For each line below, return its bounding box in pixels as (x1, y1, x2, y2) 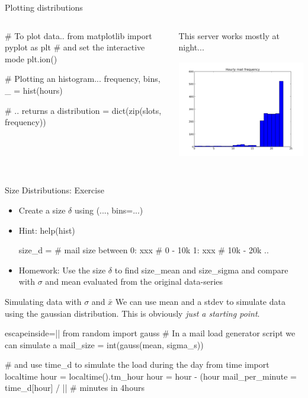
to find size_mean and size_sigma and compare (114, 263, 288, 276)
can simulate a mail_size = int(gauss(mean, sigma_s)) (5, 338, 204, 351)
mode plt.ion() (5, 52, 57, 65)
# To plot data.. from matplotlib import (5, 29, 152, 42)
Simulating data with (5, 295, 82, 307)
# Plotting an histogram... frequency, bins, (5, 72, 161, 85)
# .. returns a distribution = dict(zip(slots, (5, 104, 162, 116)
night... (178, 41, 204, 53)
